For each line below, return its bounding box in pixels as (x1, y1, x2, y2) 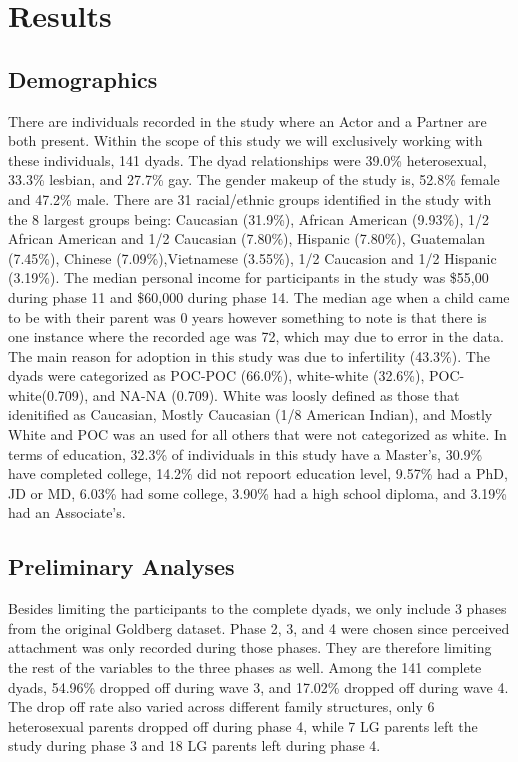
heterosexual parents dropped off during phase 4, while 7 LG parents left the (8, 715, 478, 736)
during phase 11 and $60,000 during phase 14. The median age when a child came (8, 286, 510, 307)
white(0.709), (8, 384, 89, 405)
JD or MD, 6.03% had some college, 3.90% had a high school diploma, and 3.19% (8, 482, 507, 503)
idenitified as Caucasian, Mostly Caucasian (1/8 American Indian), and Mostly (8, 404, 493, 425)
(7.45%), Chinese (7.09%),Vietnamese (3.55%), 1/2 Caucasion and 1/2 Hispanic (8, 247, 497, 268)
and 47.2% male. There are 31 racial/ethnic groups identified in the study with (8, 188, 492, 209)
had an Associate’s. (8, 502, 126, 523)
